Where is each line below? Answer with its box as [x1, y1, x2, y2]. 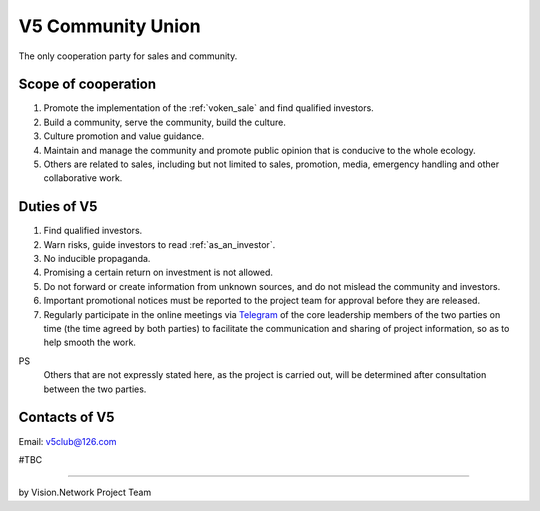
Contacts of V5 [18, 409, 115, 426]
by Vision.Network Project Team [18, 486, 152, 499]
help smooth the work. [43, 336, 137, 349]
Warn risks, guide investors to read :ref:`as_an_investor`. [43, 238, 276, 250]
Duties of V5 [18, 198, 98, 215]
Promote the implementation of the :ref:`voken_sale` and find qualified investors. [43, 102, 374, 114]
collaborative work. [43, 172, 123, 184]
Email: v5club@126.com [18, 435, 117, 447]
